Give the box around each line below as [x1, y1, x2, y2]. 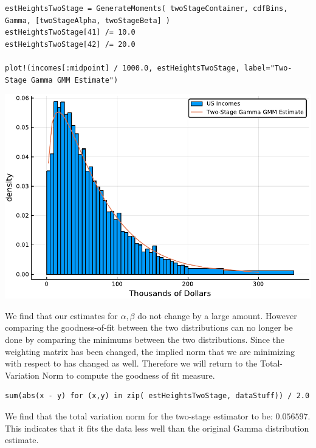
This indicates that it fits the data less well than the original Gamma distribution [5, 421, 309, 434]
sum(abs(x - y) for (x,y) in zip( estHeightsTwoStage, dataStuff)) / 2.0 [5, 391, 310, 401]
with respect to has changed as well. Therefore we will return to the [5, 357, 258, 370]
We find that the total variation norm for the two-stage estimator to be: [5, 409, 273, 422]
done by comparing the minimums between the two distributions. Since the [5, 333, 284, 345]
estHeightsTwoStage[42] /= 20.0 [5, 40, 136, 49]
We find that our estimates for [5, 309, 118, 322]
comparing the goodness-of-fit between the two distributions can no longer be [5, 321, 293, 334]
